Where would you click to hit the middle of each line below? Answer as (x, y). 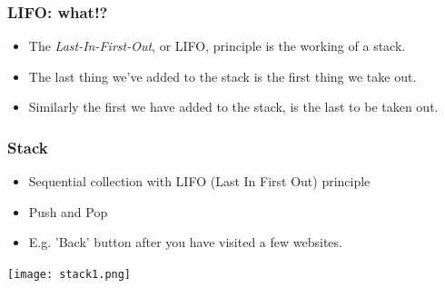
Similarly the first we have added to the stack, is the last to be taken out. (233, 107)
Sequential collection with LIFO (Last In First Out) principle (199, 181)
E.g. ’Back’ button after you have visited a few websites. (185, 242)
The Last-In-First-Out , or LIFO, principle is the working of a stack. (217, 46)
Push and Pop (68, 211)
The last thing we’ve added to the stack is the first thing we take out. (222, 76)
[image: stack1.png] (69, 274)
